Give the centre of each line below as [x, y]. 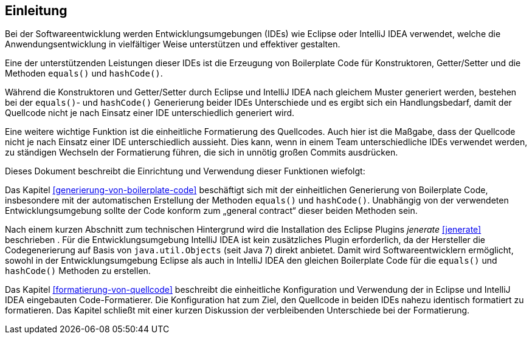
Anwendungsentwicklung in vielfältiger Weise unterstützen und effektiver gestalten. [173, 44]
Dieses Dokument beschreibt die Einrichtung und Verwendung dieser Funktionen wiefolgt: [185, 171]
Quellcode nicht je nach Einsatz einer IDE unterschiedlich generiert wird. [150, 113]
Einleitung [36, 11]
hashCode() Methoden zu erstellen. [78, 271]
